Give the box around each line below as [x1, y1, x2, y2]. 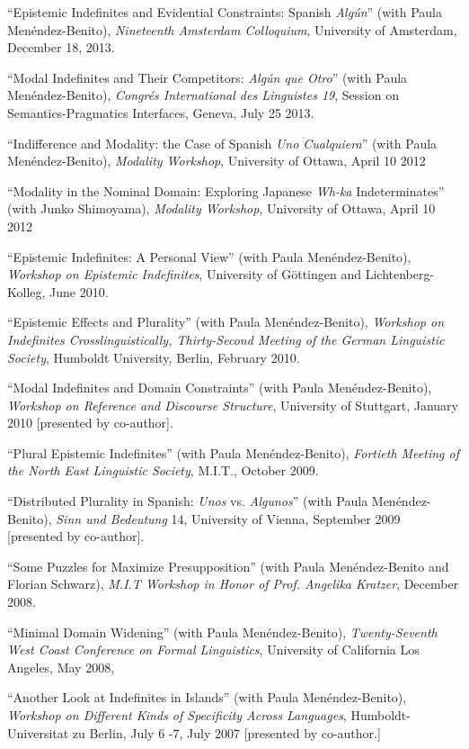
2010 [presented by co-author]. [7, 413, 173, 432]
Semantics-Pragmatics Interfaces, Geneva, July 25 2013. [7, 103, 314, 122]
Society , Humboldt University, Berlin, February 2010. [7, 347, 300, 366]
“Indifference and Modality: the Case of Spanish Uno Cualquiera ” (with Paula [7, 133, 438, 152]
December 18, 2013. [7, 38, 115, 57]
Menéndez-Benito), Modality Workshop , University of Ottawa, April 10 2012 [7, 151, 426, 170]
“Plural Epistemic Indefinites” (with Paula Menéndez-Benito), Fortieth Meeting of [7, 443, 459, 462]
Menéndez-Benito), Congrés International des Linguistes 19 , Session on [7, 86, 399, 104]
